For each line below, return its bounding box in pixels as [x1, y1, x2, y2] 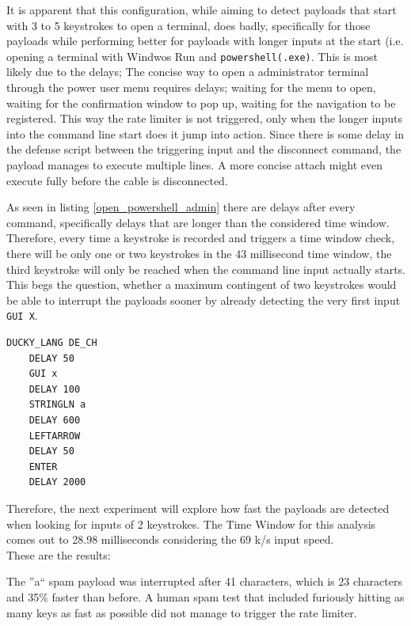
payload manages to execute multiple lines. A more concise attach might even [6, 157, 383, 173]
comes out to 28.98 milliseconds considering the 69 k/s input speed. [6, 531, 334, 548]
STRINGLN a [29, 399, 86, 411]
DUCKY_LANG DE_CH [6, 337, 97, 348]
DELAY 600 [29, 414, 81, 426]
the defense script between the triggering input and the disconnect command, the [6, 141, 401, 157]
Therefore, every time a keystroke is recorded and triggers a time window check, [6, 230, 395, 246]
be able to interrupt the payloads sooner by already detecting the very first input [6, 291, 401, 308]
